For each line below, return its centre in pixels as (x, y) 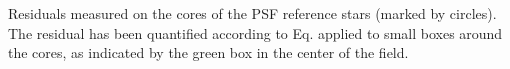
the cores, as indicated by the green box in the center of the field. (208, 52)
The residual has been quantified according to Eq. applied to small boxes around (255, 32)
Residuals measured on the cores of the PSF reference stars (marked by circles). (252, 13)
